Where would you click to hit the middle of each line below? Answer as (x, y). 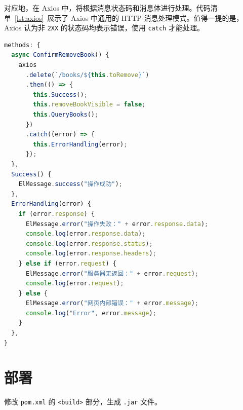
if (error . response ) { (57, 214)
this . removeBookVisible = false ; (89, 105)
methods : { (22, 45)
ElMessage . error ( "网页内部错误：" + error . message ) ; (112, 303)
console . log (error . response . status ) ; (89, 244)
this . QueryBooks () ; (66, 115)
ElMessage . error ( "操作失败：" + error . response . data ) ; (117, 224)
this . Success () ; (60, 95)
